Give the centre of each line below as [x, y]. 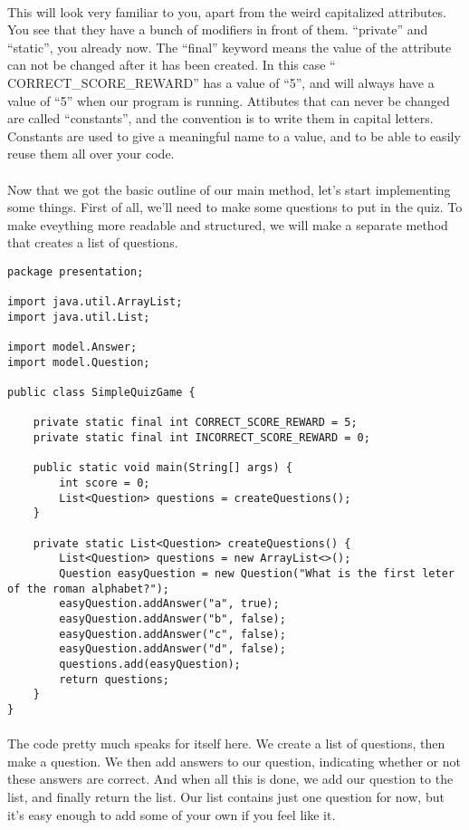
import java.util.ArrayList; [95, 302]
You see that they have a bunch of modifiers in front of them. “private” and [218, 29]
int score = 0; [105, 483]
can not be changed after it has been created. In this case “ [172, 65]
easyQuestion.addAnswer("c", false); [172, 634]
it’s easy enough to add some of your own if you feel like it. [172, 814]
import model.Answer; [72, 347]
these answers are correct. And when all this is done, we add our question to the [230, 779]
